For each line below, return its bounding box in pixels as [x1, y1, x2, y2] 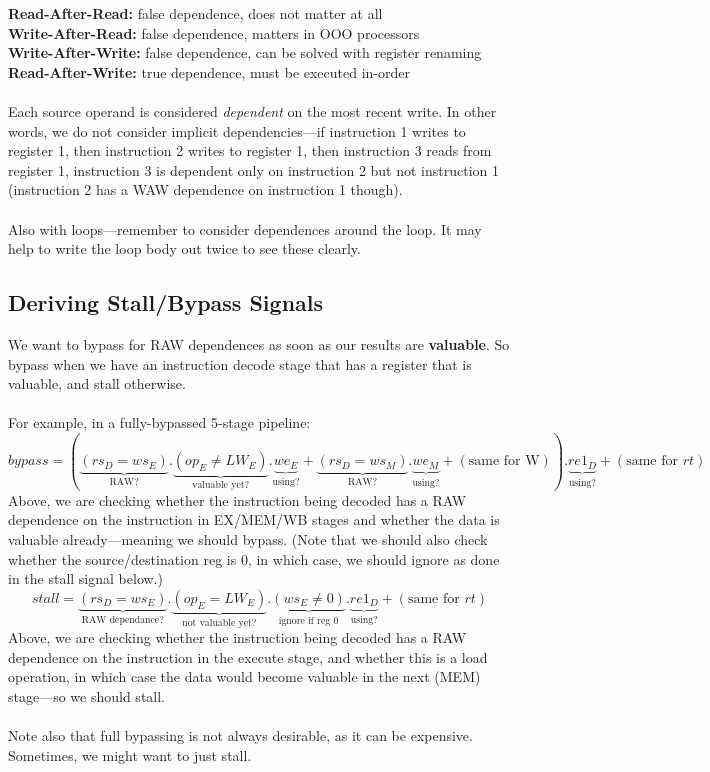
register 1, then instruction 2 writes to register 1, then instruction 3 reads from [8, 140, 492, 161]
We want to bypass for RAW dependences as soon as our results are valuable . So [8, 333, 510, 354]
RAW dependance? [81, 614, 164, 625]
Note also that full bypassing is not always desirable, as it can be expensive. [8, 725, 473, 746]
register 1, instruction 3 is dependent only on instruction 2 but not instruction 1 [8, 159, 500, 180]
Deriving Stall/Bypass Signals [8, 287, 324, 318]
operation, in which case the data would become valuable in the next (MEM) [8, 666, 481, 687]
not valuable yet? [182, 617, 257, 628]
